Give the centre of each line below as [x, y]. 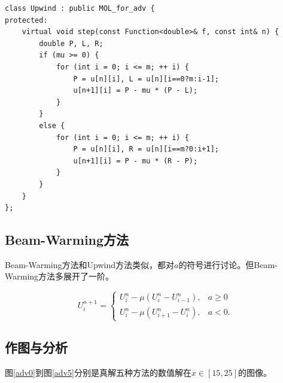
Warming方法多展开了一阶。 [60, 276]
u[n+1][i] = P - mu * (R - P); [136, 161]
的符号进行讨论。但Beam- [228, 264]
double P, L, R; [71, 43]
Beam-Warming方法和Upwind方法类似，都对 [89, 264]
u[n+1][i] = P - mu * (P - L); [136, 91]
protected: [26, 20]
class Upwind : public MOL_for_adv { [80, 8]
